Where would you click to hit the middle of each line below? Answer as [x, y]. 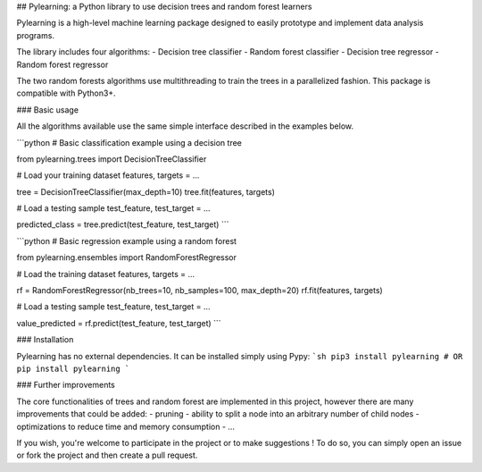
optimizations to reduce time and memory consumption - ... [126, 426]
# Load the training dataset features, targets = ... [106, 274]
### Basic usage [48, 110]
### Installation [45, 340]
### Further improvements [66, 385]
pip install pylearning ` [73, 368]
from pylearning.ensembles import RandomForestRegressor [126, 257]
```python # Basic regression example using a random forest [126, 240]
